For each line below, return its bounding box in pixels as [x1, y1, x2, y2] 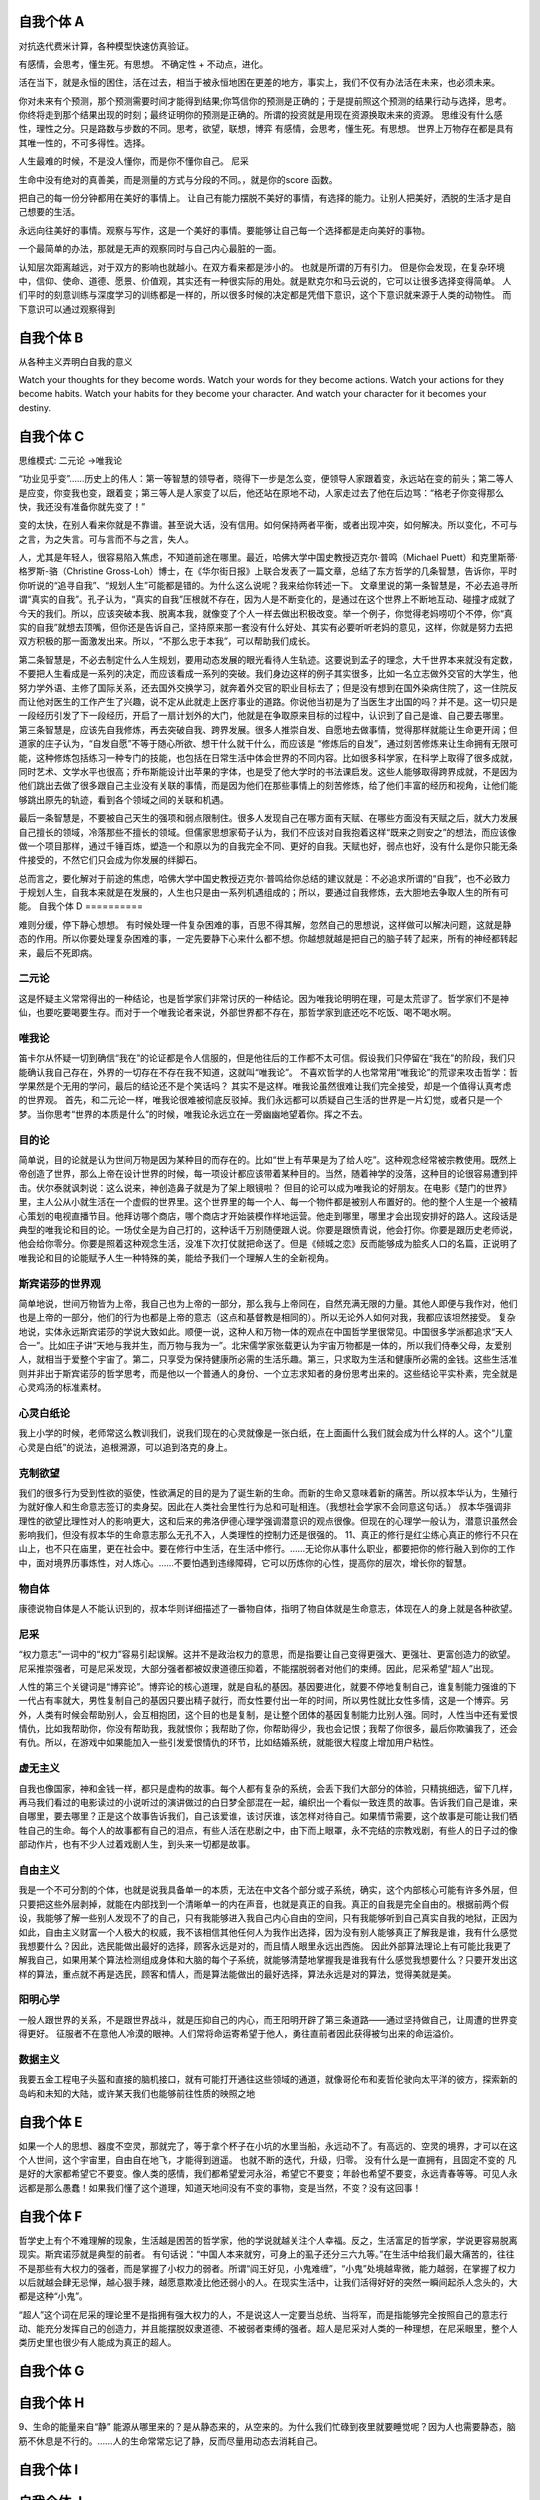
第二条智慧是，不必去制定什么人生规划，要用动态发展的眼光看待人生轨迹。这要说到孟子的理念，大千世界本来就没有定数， [18, 653, 518, 665]
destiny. [18, 401, 52, 414]
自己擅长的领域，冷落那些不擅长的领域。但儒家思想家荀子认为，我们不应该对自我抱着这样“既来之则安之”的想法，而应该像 [18, 826, 517, 838]
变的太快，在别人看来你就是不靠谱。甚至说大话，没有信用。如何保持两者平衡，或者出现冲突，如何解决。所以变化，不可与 [18, 519, 518, 531]
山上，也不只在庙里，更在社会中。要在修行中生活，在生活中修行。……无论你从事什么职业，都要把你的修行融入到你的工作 [18, 1543, 516, 1555]
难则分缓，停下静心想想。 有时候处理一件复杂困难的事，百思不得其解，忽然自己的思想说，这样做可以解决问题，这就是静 [18, 918, 512, 930]
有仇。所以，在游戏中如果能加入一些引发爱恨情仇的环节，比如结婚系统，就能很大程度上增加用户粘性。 [18, 1736, 439, 1749]
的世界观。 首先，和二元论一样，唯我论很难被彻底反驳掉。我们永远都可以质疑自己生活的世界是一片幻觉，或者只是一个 [18, 1094, 503, 1106]
